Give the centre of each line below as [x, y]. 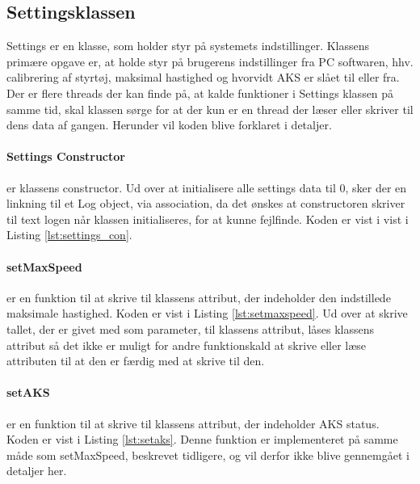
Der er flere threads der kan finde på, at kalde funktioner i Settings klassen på [200, 93]
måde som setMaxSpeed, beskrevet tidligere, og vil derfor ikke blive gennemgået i [208, 455]
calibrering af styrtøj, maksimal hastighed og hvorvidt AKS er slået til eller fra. [203, 77]
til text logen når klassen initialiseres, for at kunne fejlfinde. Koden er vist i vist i [208, 219]
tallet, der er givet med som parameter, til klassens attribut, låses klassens [191, 328]
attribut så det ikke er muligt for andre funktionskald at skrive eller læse [187, 345]
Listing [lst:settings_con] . [69, 235]
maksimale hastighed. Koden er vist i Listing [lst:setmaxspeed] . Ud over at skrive [207, 313]
